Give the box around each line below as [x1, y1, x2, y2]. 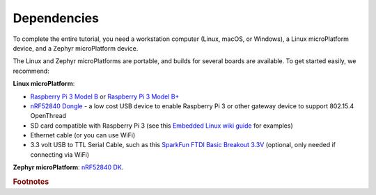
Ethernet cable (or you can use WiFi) [30, 131, 136, 139]
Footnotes [13, 177, 49, 187]
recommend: [13, 67, 50, 75]
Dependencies [13, 10, 99, 26]
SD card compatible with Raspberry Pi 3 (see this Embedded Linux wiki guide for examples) [30, 121, 294, 130]
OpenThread [30, 112, 66, 120]
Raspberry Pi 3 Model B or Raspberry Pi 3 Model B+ [30, 92, 180, 101]
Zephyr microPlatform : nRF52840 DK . [13, 163, 124, 171]
